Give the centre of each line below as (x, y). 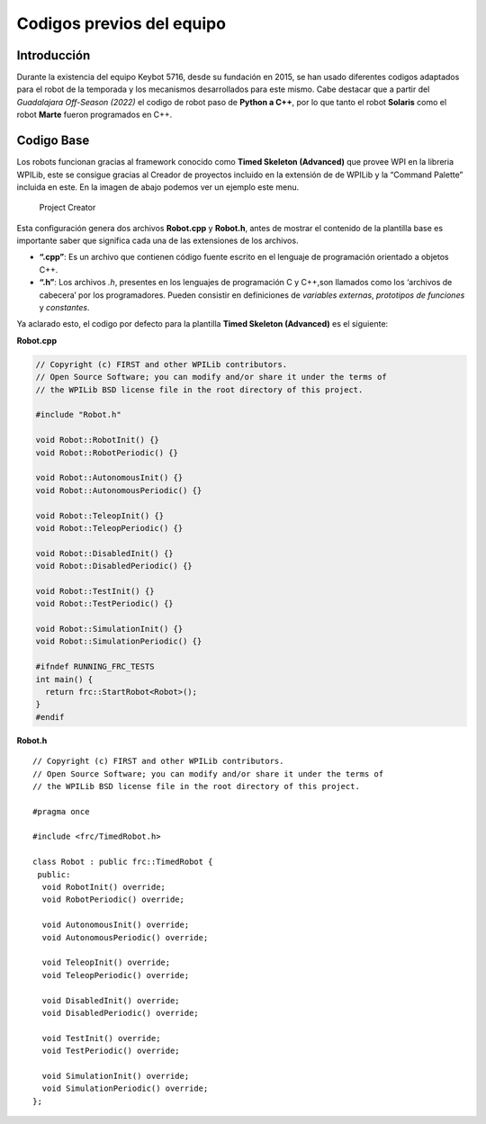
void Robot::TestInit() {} (95, 591)
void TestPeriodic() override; (111, 1051)
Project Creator (67, 208)
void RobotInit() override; (104, 887)
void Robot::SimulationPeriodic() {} (119, 642)
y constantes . (64, 308)
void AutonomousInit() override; (116, 925)
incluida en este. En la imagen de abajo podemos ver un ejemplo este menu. (158, 187)
